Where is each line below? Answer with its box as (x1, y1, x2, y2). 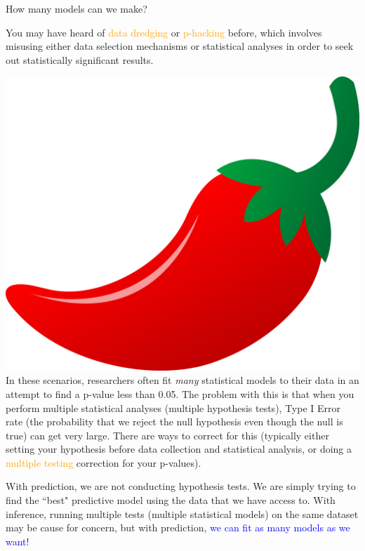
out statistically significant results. (6, 52, 154, 67)
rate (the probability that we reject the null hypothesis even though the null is (6, 414, 343, 429)
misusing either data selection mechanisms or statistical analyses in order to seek (6, 39, 354, 53)
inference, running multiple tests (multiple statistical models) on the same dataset (6, 506, 359, 521)
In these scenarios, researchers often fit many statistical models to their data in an (6, 373, 359, 387)
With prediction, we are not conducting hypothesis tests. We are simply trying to (6, 479, 356, 493)
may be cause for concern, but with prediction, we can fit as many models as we (6, 520, 350, 535)
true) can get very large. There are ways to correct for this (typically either (6, 427, 329, 442)
